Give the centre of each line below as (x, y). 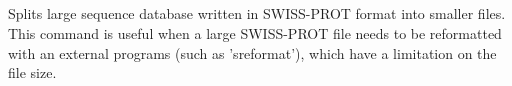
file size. (32, 72)
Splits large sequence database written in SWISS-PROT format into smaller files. (257, 13)
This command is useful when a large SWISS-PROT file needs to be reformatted (255, 32)
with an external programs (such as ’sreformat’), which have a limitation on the (252, 52)
